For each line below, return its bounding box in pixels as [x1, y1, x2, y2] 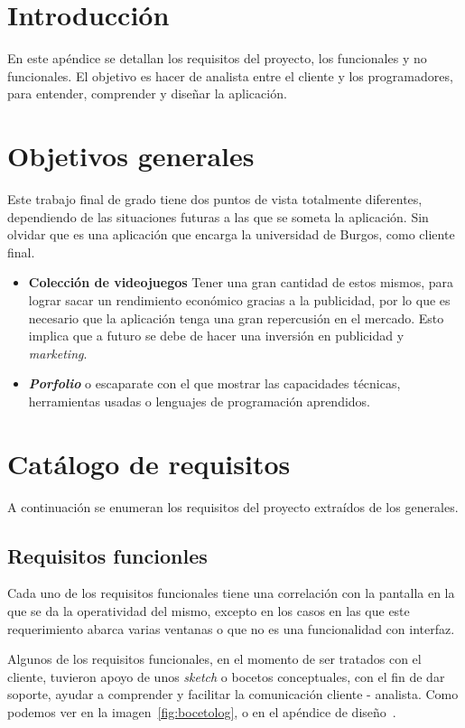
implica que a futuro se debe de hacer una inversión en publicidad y [28, 326, 405, 345]
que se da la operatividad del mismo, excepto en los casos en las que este [7, 602, 410, 621]
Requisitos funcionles [7, 541, 208, 569]
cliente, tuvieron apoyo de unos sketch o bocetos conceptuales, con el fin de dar [7, 667, 445, 686]
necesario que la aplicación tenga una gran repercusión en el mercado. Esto [28, 308, 444, 327]
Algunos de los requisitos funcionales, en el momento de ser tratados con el [7, 649, 422, 668]
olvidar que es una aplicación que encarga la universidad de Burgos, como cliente [7, 225, 455, 244]
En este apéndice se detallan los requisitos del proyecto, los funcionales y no [7, 49, 427, 68]
